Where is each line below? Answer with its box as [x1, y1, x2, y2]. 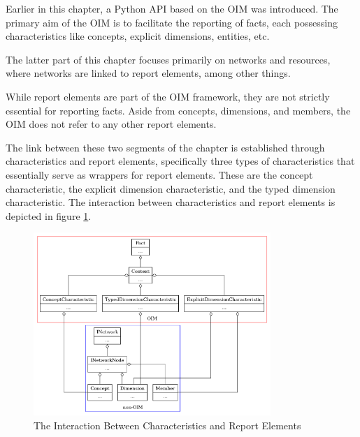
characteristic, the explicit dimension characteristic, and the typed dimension [6, 181, 336, 195]
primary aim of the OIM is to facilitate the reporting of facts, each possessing [6, 15, 338, 29]
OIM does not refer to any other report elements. [6, 117, 217, 131]
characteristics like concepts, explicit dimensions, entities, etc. [6, 29, 270, 43]
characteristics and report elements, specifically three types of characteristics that [6, 154, 355, 168]
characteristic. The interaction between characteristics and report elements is [6, 195, 336, 209]
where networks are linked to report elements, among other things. [6, 66, 291, 80]
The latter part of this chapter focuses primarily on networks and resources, [6, 52, 331, 66]
